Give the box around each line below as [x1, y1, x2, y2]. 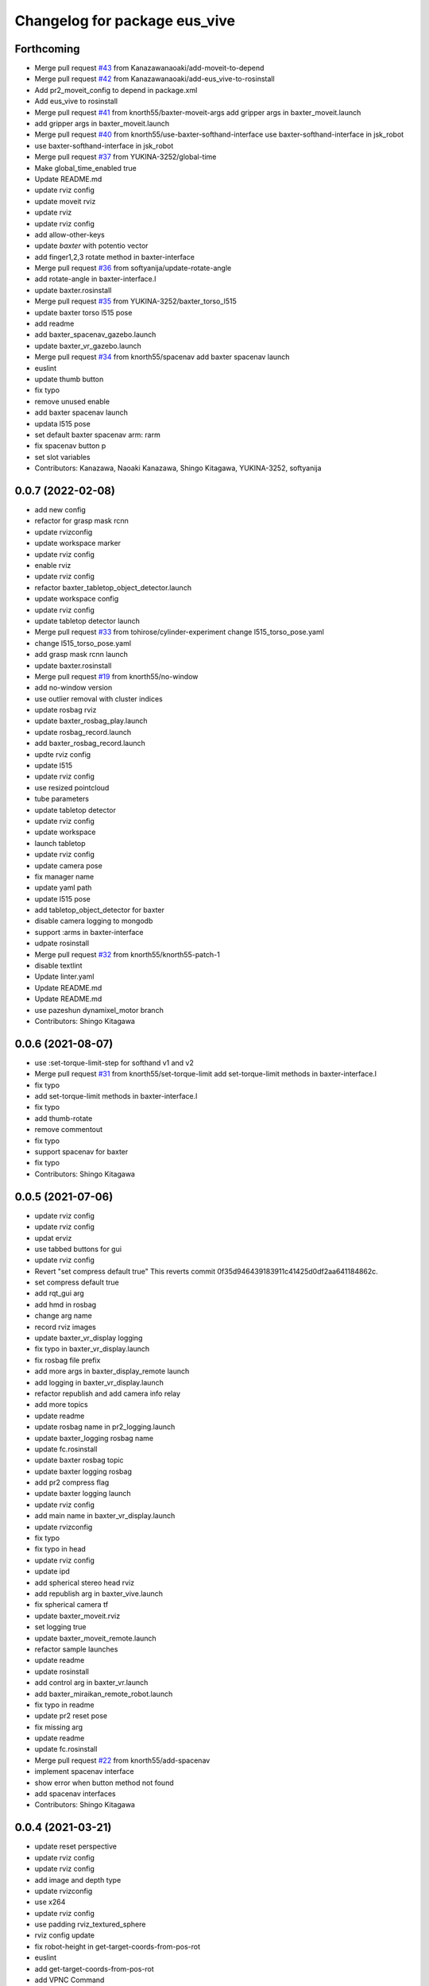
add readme [34, 319, 75, 329]
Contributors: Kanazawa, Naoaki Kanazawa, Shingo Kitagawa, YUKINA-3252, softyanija [34, 463, 322, 473]
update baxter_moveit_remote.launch [34, 1633, 157, 1643]
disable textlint [34, 961, 83, 971]
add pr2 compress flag [34, 1478, 110, 1487]
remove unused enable [34, 396, 110, 406]
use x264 [34, 1897, 66, 1907]
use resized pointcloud [34, 782, 110, 792]
